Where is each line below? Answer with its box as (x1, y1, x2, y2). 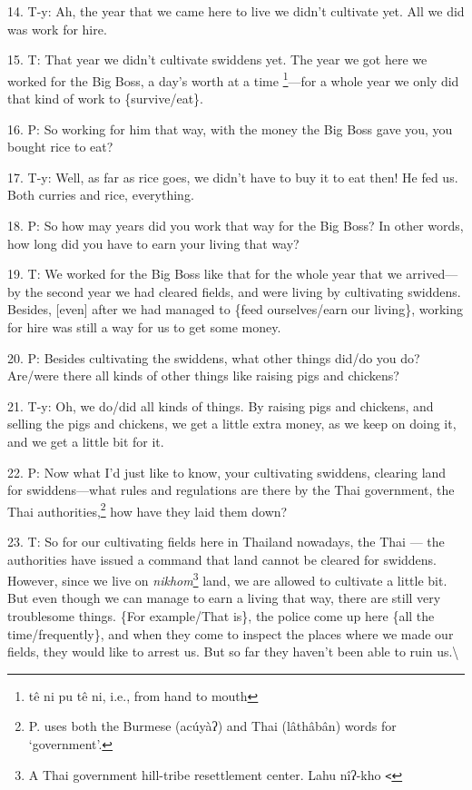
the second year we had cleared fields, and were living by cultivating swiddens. (25, 281, 461, 301)
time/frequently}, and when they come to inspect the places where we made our (7, 624, 454, 643)
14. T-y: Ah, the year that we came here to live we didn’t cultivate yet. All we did (7, 2, 465, 20)
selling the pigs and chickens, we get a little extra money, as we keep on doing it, (7, 414, 457, 433)
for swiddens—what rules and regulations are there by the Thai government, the (7, 480, 455, 499)
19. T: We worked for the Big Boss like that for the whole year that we (7, 264, 402, 283)
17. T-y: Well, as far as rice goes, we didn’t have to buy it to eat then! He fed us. (7, 167, 458, 186)
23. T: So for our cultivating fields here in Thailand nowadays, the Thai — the (7, 531, 445, 550)
